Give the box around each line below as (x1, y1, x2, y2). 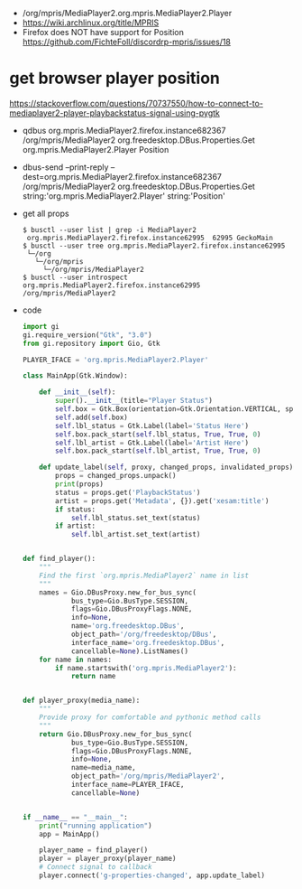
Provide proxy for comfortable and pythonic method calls (39, 713, 261, 722)
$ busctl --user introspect (22, 273, 128, 282)
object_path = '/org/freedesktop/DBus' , (70, 630, 217, 640)
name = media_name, (70, 763, 137, 772)
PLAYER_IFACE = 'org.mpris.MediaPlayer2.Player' (22, 355, 209, 364)
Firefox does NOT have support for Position (22, 27, 185, 37)
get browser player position (9, 68, 221, 89)
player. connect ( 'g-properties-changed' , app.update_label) (39, 871, 266, 880)
